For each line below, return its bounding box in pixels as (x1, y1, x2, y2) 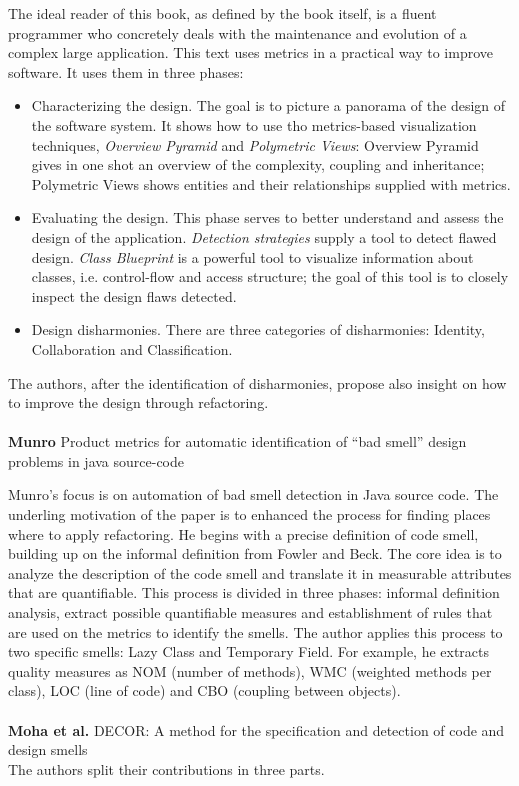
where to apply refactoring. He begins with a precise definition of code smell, (8, 523, 479, 544)
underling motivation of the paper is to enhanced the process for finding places (8, 504, 491, 525)
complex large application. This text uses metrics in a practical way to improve (8, 42, 493, 63)
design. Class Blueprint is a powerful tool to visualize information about (31, 246, 474, 267)
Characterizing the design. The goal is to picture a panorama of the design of (31, 95, 506, 116)
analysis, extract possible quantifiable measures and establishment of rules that (8, 602, 493, 623)
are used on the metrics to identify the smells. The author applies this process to (8, 621, 503, 642)
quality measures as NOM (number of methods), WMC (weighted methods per (8, 660, 492, 681)
